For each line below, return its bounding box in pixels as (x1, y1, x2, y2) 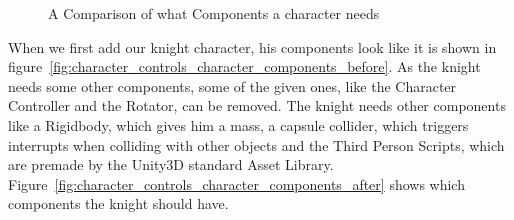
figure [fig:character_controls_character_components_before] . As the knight (8, 56, 481, 77)
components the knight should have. (8, 193, 229, 214)
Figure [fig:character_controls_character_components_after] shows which (8, 173, 465, 194)
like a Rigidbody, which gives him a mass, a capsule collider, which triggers (8, 114, 469, 135)
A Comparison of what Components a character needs (48, 3, 380, 23)
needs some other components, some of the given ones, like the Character (8, 75, 457, 96)
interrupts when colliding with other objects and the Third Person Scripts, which (8, 134, 505, 155)
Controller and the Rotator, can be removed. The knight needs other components (8, 95, 506, 116)
